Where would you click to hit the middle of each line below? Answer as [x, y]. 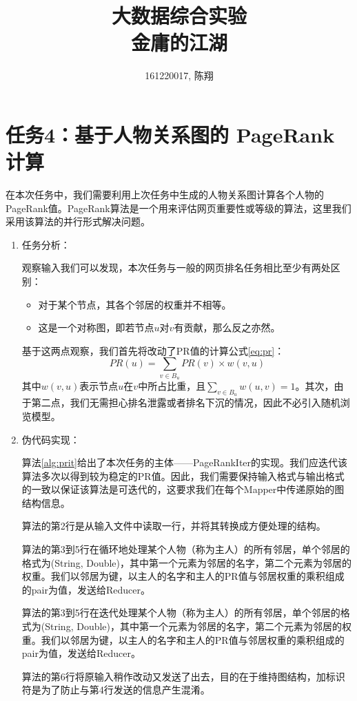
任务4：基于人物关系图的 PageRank [170, 134]
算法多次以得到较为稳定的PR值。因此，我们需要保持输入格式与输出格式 [183, 475]
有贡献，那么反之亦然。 [227, 327]
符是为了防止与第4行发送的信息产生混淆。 [116, 690]
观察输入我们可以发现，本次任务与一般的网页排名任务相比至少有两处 [176, 268]
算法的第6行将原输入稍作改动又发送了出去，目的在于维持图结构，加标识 [183, 676]
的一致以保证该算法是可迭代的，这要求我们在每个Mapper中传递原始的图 [183, 489]
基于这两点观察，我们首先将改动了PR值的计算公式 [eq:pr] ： [153, 350]
